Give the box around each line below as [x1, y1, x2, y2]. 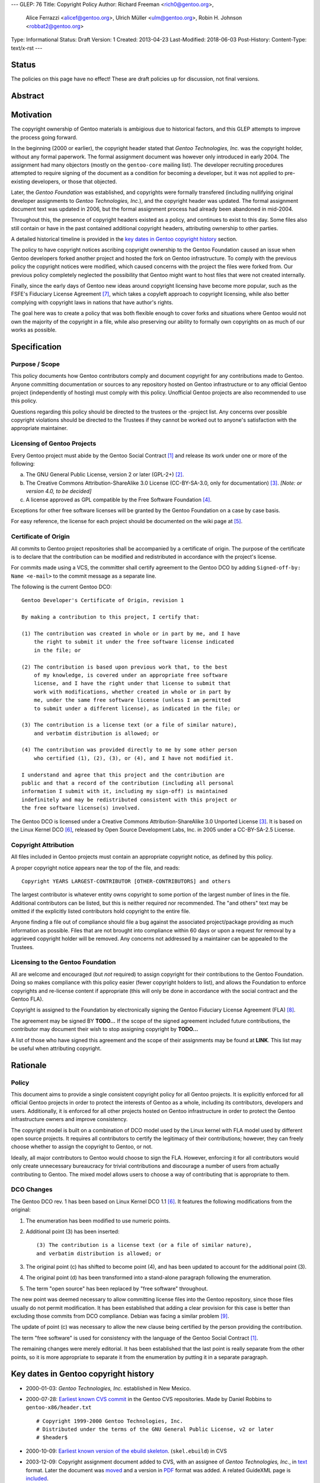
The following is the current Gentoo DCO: [11, 583, 112, 590]
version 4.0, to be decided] [25, 488, 92, 495]
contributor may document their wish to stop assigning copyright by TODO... [11, 1026, 199, 1033]
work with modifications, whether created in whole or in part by [33, 688, 231, 695]
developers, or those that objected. [31, 178, 117, 185]
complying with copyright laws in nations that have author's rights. [11, 298, 174, 305]
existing [11, 178, 31, 185]
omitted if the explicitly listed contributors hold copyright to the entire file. [11, 908, 191, 915]
